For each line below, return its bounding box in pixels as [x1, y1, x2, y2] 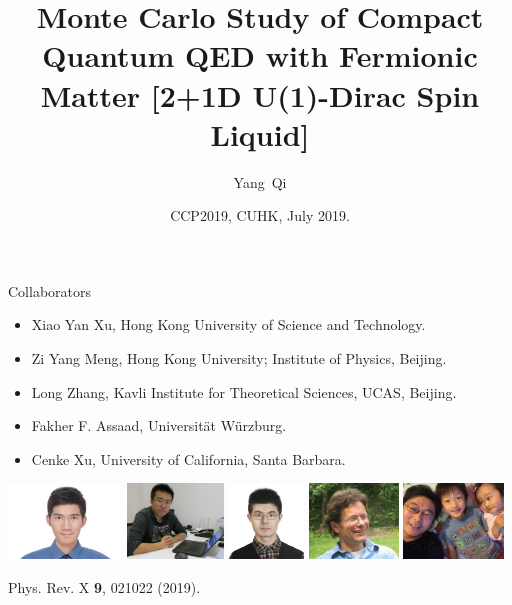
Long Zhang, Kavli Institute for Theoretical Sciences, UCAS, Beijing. [31, 381, 457, 402]
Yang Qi [233, 171, 287, 192]
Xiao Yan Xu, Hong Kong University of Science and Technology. [31, 314, 426, 335]
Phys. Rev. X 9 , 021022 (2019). [8, 576, 201, 597]
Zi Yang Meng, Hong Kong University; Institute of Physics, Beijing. [31, 348, 447, 369]
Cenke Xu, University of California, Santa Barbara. [31, 448, 346, 469]
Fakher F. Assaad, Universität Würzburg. [31, 415, 287, 436]
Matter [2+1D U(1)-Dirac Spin [40, 74, 480, 115]
